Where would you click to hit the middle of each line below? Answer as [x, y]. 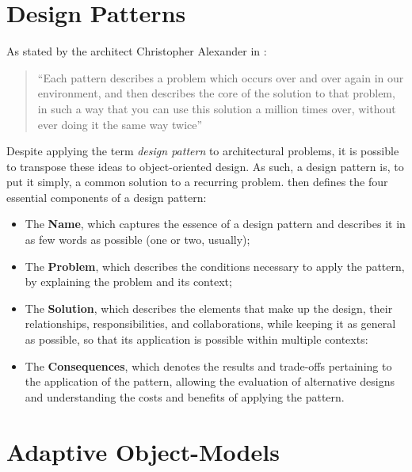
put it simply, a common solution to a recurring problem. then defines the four [197, 182]
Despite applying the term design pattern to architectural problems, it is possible [203, 151]
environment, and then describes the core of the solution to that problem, [216, 93]
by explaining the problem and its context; [128, 282]
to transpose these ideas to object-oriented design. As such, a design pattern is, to [205, 166]
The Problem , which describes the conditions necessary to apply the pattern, [215, 266]
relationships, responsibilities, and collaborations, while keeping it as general [210, 324]
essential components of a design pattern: [107, 197]
